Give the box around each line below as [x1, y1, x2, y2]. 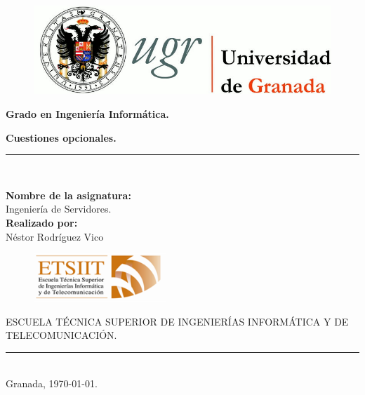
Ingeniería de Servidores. [6, 201, 112, 216]
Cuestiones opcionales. [6, 130, 117, 145]
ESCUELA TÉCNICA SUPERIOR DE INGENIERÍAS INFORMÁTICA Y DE [6, 314, 349, 328]
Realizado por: [6, 215, 78, 229]
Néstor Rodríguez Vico [6, 229, 104, 243]
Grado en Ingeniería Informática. [6, 106, 169, 121]
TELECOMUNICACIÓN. [6, 328, 117, 342]
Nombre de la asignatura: [6, 187, 131, 202]
